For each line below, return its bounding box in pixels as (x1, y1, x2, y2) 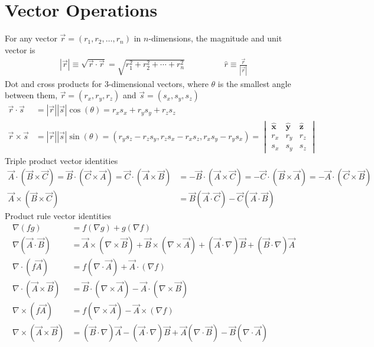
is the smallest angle (217, 77, 291, 89)
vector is (5, 43, 35, 56)
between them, (5, 89, 58, 101)
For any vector (5, 32, 57, 44)
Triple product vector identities (5, 154, 118, 166)
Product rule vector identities (5, 210, 112, 222)
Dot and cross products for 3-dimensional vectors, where (5, 77, 209, 89)
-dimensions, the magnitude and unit (148, 32, 282, 44)
